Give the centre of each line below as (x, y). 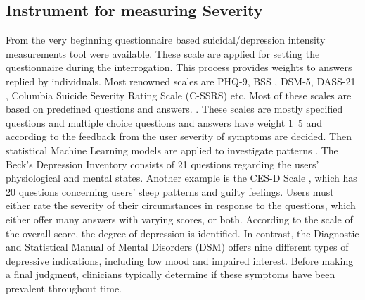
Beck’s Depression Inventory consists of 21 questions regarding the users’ (162, 164)
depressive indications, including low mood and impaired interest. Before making (180, 260)
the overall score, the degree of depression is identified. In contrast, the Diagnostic (182, 233)
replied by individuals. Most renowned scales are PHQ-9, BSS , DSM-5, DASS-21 (181, 81)
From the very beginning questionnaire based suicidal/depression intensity (166, 40)
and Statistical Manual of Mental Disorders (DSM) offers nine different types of (177, 247)
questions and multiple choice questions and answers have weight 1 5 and (164, 122)
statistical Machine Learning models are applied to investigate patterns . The (172, 150)
